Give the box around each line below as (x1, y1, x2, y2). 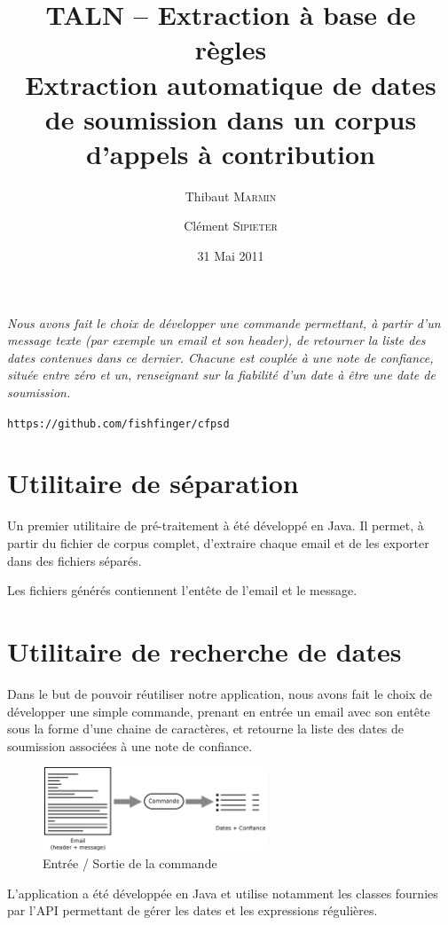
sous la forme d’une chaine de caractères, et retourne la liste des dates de (7, 719, 405, 738)
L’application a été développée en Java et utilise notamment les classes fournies (7, 883, 438, 902)
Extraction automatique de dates (25, 66, 436, 102)
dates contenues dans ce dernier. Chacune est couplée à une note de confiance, (7, 348, 434, 366)
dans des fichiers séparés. (7, 551, 142, 569)
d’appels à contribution (85, 135, 375, 171)
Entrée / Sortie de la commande (43, 854, 217, 873)
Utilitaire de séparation (7, 465, 299, 501)
